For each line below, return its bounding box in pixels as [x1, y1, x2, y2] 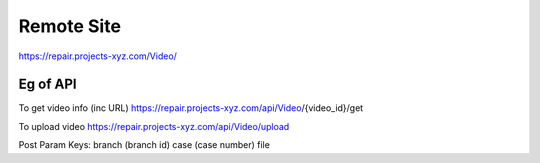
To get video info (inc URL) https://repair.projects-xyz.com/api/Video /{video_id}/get [18, 102, 364, 114]
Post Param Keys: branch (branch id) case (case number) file [18, 139, 270, 151]
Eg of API [18, 76, 77, 93]
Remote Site [18, 15, 122, 37]
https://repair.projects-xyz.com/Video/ [18, 50, 177, 62]
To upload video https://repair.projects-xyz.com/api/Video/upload [18, 120, 290, 132]
